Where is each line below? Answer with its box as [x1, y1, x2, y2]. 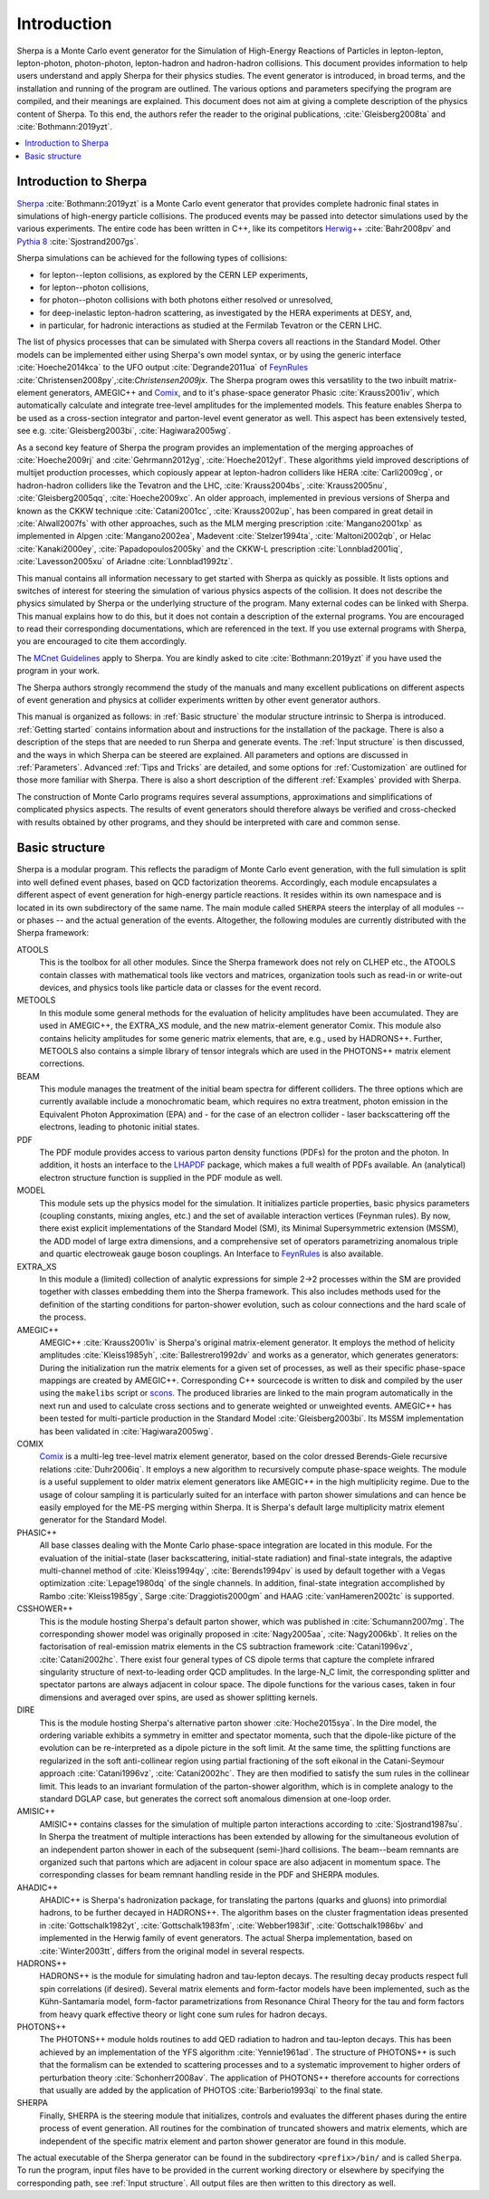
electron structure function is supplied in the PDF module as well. [39, 1172, 283, 1183]
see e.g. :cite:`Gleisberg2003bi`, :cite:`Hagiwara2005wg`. [16, 426, 231, 437]
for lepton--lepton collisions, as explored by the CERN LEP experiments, [39, 269, 308, 280]
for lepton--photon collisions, [39, 282, 149, 293]
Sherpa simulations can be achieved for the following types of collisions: [16, 253, 288, 264]
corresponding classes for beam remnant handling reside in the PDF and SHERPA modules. [39, 1869, 380, 1880]
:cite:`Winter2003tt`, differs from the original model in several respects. [39, 1945, 305, 1956]
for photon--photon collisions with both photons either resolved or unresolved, [39, 294, 333, 305]
